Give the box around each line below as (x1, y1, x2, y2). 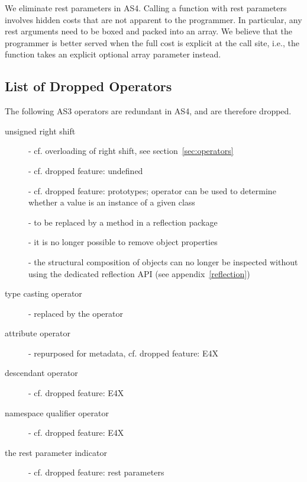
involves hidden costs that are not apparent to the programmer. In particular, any (5, 13, 302, 25)
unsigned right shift (5, 124, 76, 137)
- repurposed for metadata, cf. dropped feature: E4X (28, 346, 218, 359)
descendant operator (5, 367, 78, 379)
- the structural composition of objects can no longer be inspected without (28, 255, 298, 268)
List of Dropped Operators (5, 77, 172, 95)
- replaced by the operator (28, 307, 123, 319)
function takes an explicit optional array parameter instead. (5, 48, 221, 60)
